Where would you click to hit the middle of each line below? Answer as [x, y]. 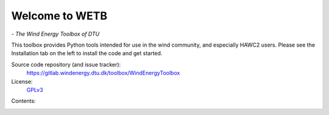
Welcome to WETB [59, 16]
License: [22, 81]
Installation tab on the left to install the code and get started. [87, 53]
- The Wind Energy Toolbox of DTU [55, 34]
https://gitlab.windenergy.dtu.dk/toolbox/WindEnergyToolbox [103, 73]
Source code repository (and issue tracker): [66, 64]
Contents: [23, 101]
